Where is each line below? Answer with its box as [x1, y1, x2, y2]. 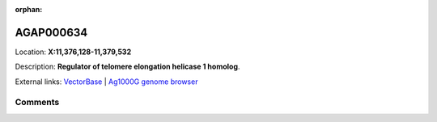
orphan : [15, 5, 43, 14]
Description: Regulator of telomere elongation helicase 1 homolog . [15, 61, 240, 72]
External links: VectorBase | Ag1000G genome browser [15, 77, 198, 86]
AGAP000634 [15, 25, 88, 40]
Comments [15, 97, 60, 108]
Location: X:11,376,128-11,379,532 [15, 47, 132, 57]
